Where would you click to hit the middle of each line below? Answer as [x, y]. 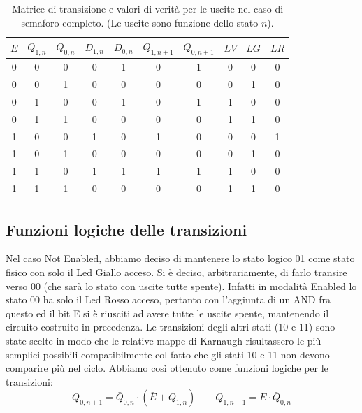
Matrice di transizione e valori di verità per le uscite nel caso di [147, 8]
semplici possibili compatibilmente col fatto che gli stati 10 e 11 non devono [168, 354]
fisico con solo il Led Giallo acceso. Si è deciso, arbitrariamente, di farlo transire [176, 272]
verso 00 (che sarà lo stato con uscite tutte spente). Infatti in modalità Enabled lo [181, 285]
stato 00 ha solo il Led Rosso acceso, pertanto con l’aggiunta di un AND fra [168, 299]
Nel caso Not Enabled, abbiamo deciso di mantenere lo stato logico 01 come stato [180, 258]
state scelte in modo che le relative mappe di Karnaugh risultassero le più [164, 340]
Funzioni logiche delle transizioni [126, 229]
